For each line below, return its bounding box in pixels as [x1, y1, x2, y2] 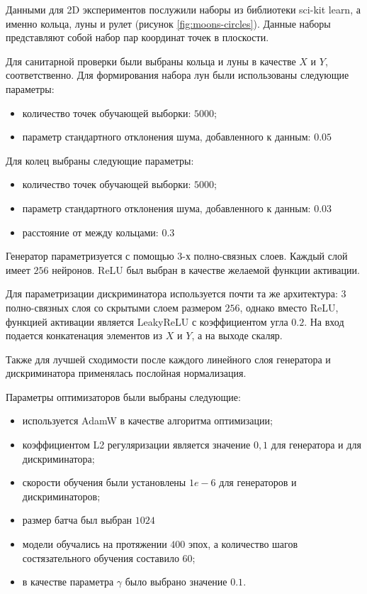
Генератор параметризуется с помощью [6, 248, 174, 263]
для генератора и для [271, 437, 361, 452]
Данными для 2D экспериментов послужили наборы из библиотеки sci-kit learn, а [6, 2, 361, 16]
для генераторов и [219, 475, 297, 490]
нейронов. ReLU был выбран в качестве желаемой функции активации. [52, 262, 360, 277]
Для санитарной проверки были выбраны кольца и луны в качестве [6, 53, 296, 68]
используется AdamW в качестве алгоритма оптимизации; [22, 413, 273, 428]
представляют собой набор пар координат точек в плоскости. [6, 30, 269, 45]
